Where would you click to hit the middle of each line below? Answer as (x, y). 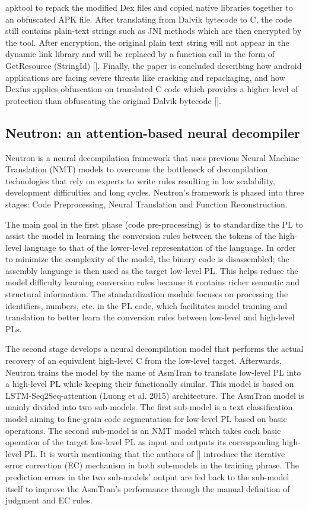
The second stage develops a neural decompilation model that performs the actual (154, 349)
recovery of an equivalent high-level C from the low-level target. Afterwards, (144, 361)
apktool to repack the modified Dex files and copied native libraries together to (149, 7)
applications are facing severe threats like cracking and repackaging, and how (145, 77)
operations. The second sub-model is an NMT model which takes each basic (143, 430)
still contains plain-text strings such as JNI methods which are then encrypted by (154, 31)
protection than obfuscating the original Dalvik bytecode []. (114, 100)
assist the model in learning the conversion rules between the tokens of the (141, 236)
